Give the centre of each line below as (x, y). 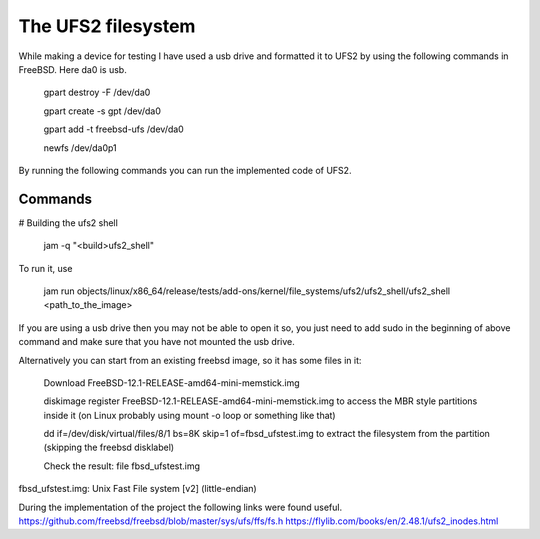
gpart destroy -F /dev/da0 (97, 92)
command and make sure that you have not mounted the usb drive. (156, 342)
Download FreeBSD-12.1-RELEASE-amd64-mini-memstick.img (171, 382)
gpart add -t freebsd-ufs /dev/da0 (113, 129)
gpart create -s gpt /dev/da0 (102, 111)
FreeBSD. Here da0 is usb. (72, 69)
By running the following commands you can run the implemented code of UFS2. (185, 170)
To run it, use (45, 268)
